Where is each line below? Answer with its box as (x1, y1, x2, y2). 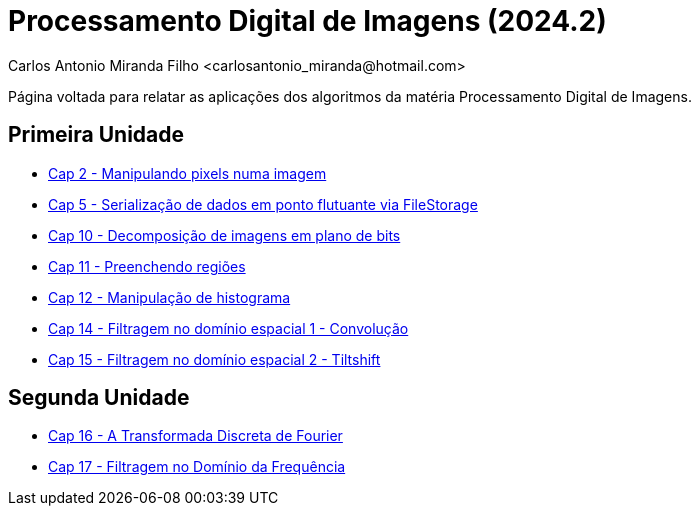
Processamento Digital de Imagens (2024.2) (8, 4, 607, 38)
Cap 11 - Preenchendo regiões (48, 257, 246, 275)
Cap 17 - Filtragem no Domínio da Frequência (48, 458, 346, 476)
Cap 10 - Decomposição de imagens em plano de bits (48, 226, 401, 244)
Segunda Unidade (8, 385, 190, 411)
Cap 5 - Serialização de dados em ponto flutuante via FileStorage (48, 195, 478, 213)
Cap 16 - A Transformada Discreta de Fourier (48, 427, 343, 445)
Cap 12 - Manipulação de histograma (48, 288, 291, 306)
